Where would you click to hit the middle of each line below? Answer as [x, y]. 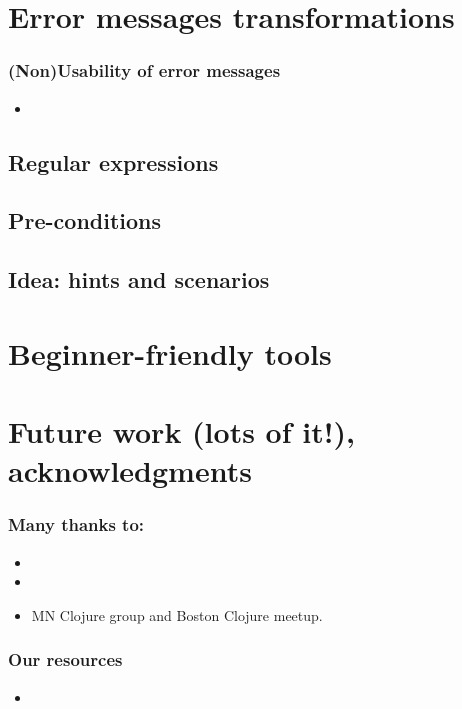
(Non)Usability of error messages [144, 70]
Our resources [65, 659]
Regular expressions [113, 161]
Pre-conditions [85, 220]
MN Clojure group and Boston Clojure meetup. [177, 614]
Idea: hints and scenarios [139, 279]
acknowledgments [130, 470]
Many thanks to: [76, 524]
